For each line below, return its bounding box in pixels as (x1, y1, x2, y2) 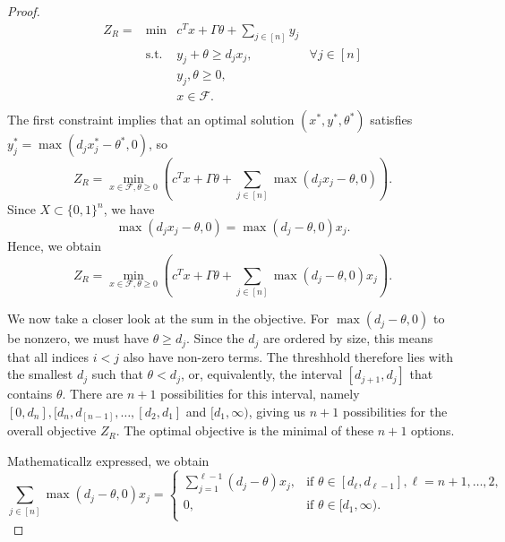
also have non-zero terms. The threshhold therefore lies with (123, 347, 454, 366)
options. (411, 421, 455, 440)
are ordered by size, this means (262, 329, 433, 348)
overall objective (7, 421, 97, 440)
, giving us (248, 401, 306, 420)
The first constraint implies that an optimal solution (7, 110, 295, 129)
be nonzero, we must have (7, 329, 149, 348)
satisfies (370, 110, 413, 129)
